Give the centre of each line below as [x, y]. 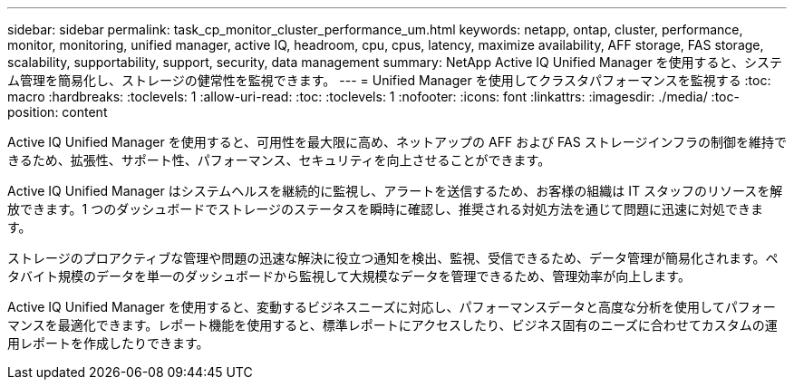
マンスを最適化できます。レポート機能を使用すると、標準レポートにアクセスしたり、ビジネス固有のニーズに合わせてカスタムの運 [392, 325]
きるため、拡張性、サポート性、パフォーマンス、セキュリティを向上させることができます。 [279, 160]
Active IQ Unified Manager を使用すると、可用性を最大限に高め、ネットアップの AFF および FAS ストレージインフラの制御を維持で [397, 142]
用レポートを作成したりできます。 [108, 343]
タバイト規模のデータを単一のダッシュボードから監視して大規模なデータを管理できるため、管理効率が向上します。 [349, 276]
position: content [58, 112]
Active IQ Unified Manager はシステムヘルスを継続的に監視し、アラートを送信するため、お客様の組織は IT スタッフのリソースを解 [395, 191]
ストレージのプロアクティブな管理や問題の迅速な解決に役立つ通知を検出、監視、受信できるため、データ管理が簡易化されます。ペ [393, 258]
